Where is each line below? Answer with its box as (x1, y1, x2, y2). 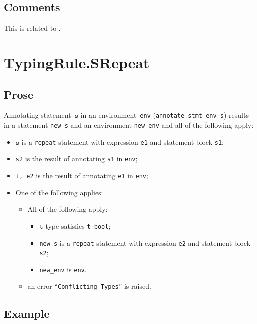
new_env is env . (39, 264, 87, 274)
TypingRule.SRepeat (4, 52, 150, 72)
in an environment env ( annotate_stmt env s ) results (80, 110, 249, 120)
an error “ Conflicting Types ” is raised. (27, 281, 151, 291)
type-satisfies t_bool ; (45, 220, 111, 231)
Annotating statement (4, 110, 71, 120)
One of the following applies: (15, 187, 103, 197)
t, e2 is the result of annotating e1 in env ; (15, 170, 148, 180)
